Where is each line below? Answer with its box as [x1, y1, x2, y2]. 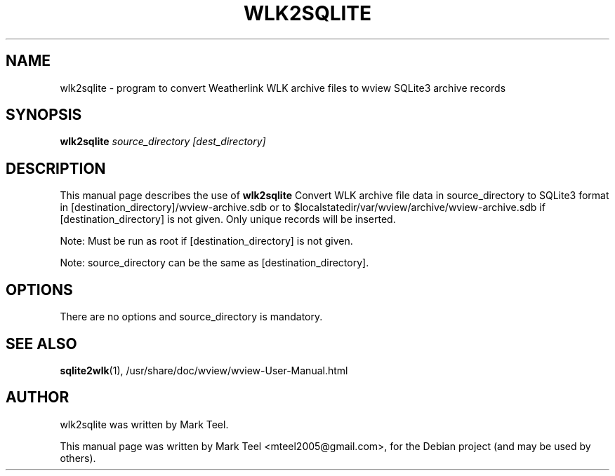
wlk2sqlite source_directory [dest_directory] [60, 135, 266, 148]
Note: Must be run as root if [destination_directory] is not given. [60, 235, 353, 247]
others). [60, 451, 96, 464]
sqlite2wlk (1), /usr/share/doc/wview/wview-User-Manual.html [60, 364, 348, 376]
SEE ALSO [6, 334, 77, 353]
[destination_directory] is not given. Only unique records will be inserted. [60, 213, 396, 226]
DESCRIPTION [6, 159, 106, 177]
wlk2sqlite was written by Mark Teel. [60, 418, 229, 430]
